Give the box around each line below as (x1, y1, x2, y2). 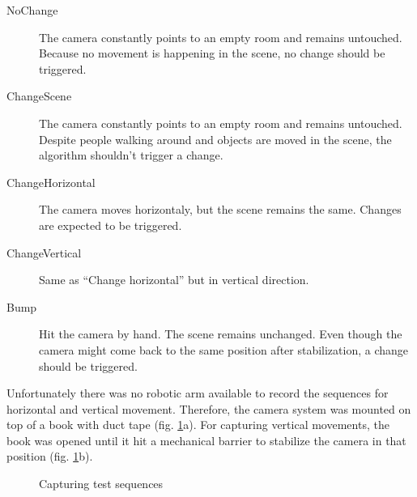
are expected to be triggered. (39, 216, 182, 233)
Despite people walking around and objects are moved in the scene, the (39, 130, 392, 147)
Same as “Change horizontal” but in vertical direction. (39, 271, 309, 288)
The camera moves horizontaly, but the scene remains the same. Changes (39, 201, 402, 218)
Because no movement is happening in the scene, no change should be (39, 45, 385, 62)
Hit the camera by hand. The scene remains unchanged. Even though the (39, 325, 402, 342)
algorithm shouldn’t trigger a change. (39, 147, 223, 164)
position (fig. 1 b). (6, 448, 93, 465)
